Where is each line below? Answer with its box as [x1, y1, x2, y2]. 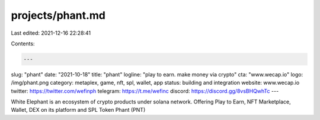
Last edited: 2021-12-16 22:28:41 [11, 29, 91, 36]
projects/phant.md [11, 9, 106, 22]
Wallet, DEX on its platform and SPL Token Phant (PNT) [11, 106, 146, 114]
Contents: [11, 40, 35, 47]
